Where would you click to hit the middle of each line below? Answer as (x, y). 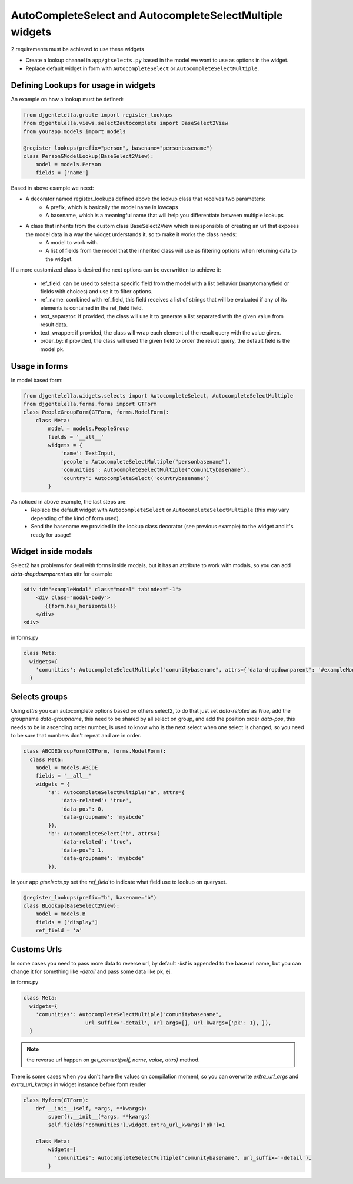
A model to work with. (72, 243)
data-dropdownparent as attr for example (61, 574)
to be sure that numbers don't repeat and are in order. (76, 736)
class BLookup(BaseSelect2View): (71, 905)
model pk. (52, 349)
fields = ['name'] (62, 173)
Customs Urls (36, 949)
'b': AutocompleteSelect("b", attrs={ (104, 834)
